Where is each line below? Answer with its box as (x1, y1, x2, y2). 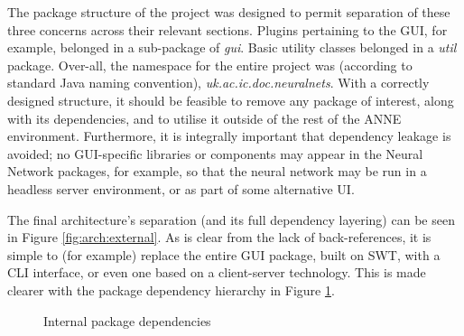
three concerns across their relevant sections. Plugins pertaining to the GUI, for (7, 20, 448, 39)
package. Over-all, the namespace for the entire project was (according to (7, 55, 413, 74)
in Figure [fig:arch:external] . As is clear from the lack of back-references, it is (7, 228, 432, 247)
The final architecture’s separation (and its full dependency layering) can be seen (7, 210, 455, 229)
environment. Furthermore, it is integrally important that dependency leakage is (7, 126, 451, 145)
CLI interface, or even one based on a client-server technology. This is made (7, 263, 426, 282)
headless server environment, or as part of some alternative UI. (7, 179, 355, 198)
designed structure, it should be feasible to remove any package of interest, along (7, 90, 454, 109)
